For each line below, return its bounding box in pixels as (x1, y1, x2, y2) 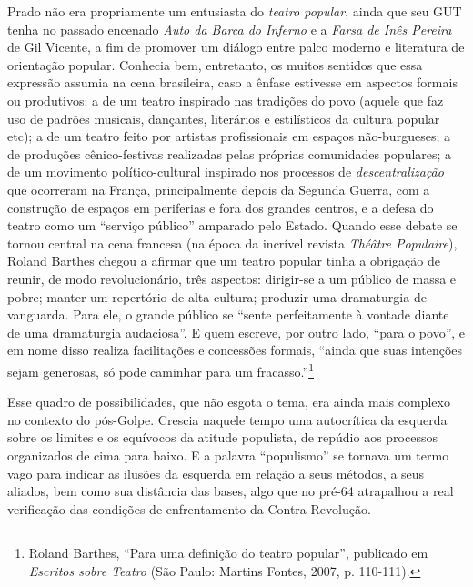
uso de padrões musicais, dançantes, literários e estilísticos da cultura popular (7, 108, 440, 127)
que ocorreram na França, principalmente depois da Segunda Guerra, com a (7, 179, 430, 198)
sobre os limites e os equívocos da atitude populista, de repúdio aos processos (7, 428, 438, 447)
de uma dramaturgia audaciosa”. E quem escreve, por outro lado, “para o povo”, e (7, 322, 466, 341)
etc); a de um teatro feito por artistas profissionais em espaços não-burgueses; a (7, 127, 450, 146)
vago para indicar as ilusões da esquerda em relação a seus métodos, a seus (7, 463, 425, 482)
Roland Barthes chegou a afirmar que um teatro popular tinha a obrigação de (7, 251, 440, 270)
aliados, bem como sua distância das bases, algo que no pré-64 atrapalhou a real (7, 481, 454, 501)
